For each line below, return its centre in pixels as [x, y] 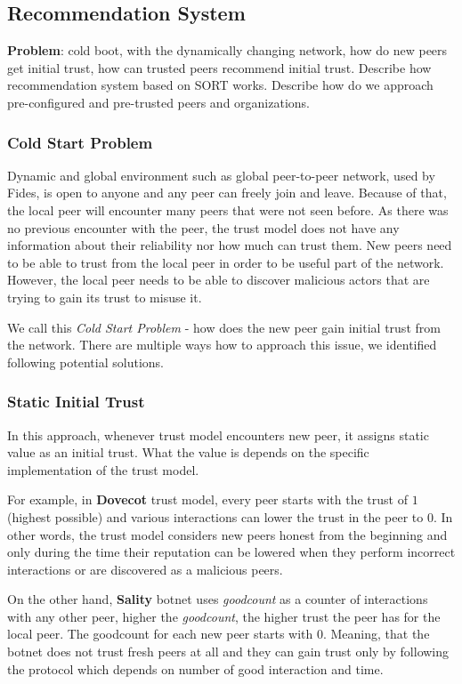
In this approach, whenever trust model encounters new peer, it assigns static [218, 435]
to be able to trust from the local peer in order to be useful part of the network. [226, 262]
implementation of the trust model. [103, 469]
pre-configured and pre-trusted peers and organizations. [159, 102]
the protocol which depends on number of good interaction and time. [195, 668]
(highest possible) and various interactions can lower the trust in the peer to [215, 516]
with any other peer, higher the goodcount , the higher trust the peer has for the [224, 616]
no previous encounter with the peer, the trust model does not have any [203, 227]
